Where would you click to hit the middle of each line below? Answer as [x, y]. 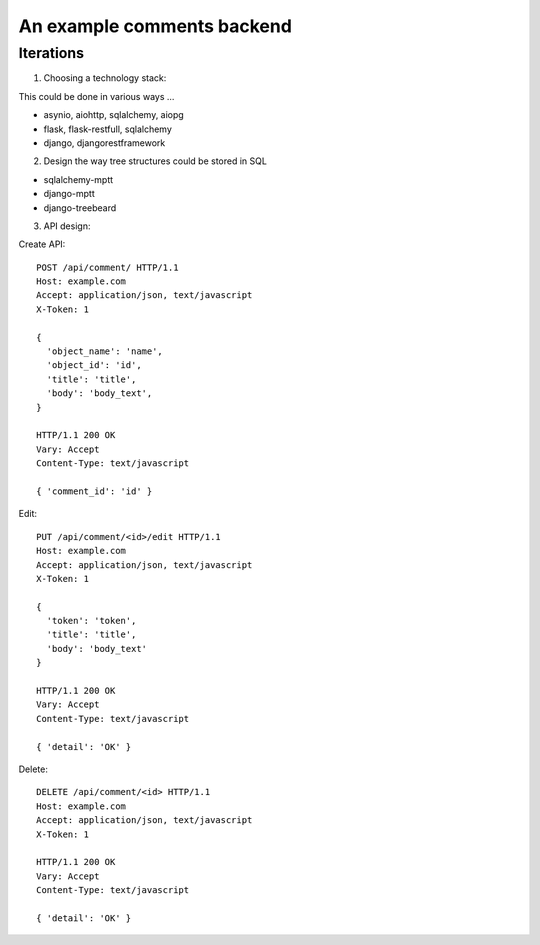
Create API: [42, 244]
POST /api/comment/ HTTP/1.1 [107, 267]
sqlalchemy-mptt [78, 179]
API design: [67, 226]
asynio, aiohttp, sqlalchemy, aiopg [113, 115]
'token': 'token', [91, 621]
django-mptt [69, 194]
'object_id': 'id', [94, 365]
